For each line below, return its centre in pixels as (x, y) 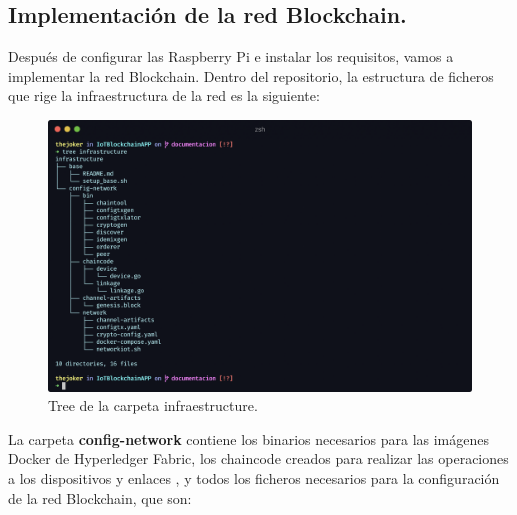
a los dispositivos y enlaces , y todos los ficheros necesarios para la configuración (254, 477)
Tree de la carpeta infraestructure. (153, 405)
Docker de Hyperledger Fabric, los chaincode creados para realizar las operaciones (258, 458)
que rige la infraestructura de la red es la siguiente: (164, 95)
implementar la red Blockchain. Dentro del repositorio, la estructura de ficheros (251, 75)
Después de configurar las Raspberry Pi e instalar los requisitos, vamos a (231, 56)
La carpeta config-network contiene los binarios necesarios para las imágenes (249, 438)
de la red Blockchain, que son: (100, 497)
